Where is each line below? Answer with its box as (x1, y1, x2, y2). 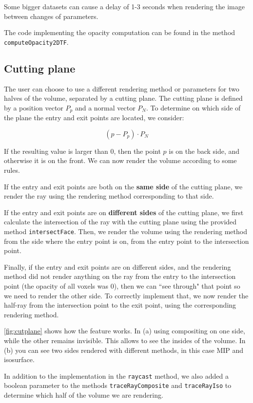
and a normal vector (75, 102, 136, 112)
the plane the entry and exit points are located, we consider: (4, 112, 184, 123)
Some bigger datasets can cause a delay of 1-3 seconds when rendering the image (4, 1, 245, 11)
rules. (4, 165, 20, 175)
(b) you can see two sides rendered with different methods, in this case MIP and (4, 345, 244, 355)
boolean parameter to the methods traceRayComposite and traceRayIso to (4, 380, 232, 390)
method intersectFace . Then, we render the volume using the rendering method (4, 226, 247, 237)
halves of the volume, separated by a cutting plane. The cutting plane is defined (4, 93, 243, 103)
